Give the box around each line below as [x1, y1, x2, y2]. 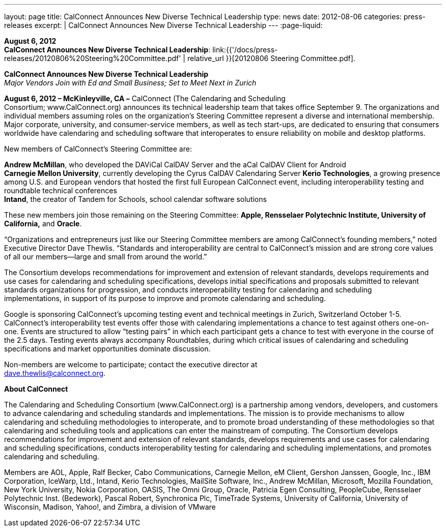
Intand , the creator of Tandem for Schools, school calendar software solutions [4, 195, 267, 203]
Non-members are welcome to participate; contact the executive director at [4, 360, 258, 369]
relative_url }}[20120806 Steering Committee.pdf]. [187, 54, 355, 63]
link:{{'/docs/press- [212, 45, 278, 54]
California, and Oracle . [4, 219, 82, 228]
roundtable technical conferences [4, 186, 117, 195]
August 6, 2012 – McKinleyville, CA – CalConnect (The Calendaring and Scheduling [4, 94, 286, 103]
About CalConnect [4, 385, 68, 393]
